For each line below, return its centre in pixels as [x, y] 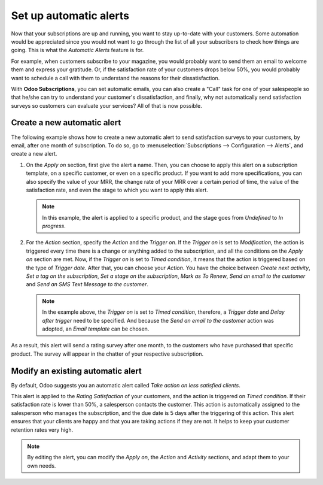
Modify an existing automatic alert [76, 371]
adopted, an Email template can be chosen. [96, 329]
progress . [54, 226]
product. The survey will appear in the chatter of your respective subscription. [107, 354]
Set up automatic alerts [70, 16]
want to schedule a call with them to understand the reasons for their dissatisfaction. [115, 78]
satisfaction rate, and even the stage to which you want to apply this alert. [117, 190]
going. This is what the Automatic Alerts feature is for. [77, 50]
